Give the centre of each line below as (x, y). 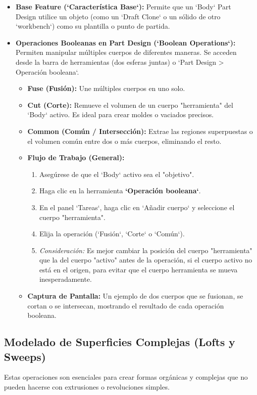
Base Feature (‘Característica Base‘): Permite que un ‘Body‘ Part (123, 6)
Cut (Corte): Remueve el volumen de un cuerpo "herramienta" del (130, 105)
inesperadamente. (66, 279)
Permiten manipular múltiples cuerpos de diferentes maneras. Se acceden (126, 52)
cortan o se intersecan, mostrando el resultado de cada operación (126, 305)
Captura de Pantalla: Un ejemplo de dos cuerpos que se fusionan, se (135, 296)
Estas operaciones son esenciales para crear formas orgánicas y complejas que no (126, 377)
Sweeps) (25, 356)
